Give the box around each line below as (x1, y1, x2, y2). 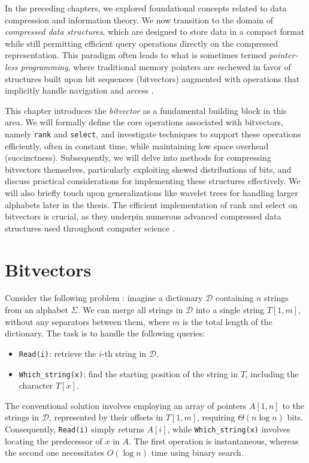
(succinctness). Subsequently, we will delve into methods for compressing (5, 151, 271, 164)
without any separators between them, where (5, 315, 170, 327)
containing (215, 291, 254, 304)
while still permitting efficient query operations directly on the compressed (5, 37, 278, 49)
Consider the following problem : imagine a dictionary (5, 291, 203, 304)
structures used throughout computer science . (5, 221, 175, 234)
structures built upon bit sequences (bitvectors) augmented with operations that (5, 72, 300, 85)
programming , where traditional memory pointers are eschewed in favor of (20, 60, 291, 73)
